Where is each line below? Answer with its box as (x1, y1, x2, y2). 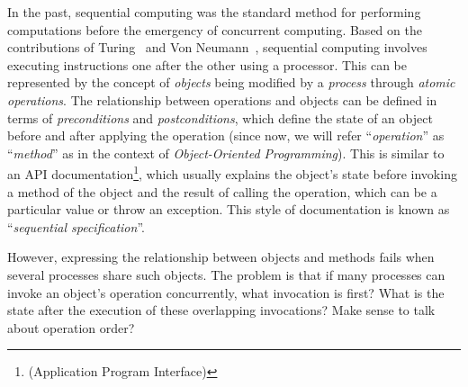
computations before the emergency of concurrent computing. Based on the (7, 20, 422, 39)
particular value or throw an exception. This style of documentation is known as (7, 200, 450, 219)
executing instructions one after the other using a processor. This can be (7, 55, 407, 74)
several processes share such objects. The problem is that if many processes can (7, 265, 445, 283)
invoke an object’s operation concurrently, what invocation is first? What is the (7, 283, 445, 301)
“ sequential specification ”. (7, 217, 145, 236)
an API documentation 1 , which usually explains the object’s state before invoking (7, 162, 457, 183)
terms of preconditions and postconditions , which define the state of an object (7, 108, 433, 127)
